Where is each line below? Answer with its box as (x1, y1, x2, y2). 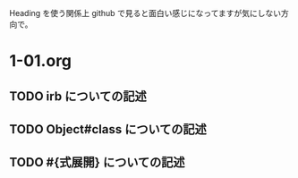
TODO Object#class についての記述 (9, 122, 208, 137)
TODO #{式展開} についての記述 (9, 155, 185, 170)
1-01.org (9, 51, 72, 72)
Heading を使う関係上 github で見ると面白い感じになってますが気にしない (9, 8, 282, 18)
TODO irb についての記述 (9, 89, 148, 104)
